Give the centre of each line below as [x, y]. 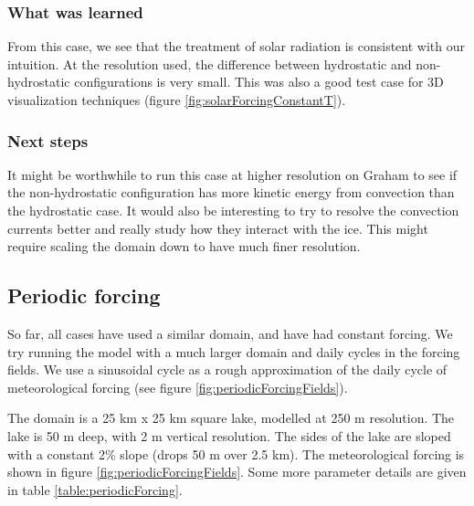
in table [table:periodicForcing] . [95, 489]
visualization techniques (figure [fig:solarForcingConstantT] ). [177, 100]
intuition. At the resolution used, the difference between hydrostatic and [210, 63]
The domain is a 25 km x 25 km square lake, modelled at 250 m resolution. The [231, 418]
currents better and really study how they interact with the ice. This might [218, 228]
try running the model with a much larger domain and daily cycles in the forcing [234, 351]
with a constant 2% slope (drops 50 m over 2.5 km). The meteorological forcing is [236, 453]
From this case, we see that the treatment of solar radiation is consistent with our [236, 46]
